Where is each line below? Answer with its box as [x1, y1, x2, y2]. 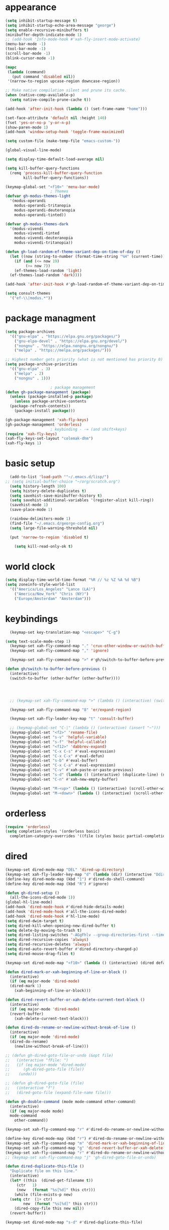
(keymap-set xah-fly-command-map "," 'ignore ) [10, 648, 109, 653]
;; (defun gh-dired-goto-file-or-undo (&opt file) [5, 1053, 114, 1058]
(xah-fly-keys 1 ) [5, 441, 42, 446]
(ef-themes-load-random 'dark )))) [10, 272, 82, 278]
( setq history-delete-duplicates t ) [10, 488, 87, 494]
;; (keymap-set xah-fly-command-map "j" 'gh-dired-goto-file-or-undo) [5, 1155, 156, 1160]
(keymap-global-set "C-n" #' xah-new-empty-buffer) [10, 777, 118, 782]
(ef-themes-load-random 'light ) [14, 268, 82, 273]
